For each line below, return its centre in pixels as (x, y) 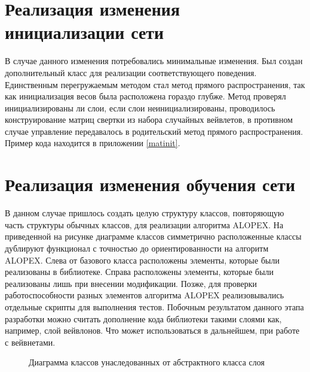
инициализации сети (85, 32)
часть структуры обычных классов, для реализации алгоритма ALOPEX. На (144, 224)
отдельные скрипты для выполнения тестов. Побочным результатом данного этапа (154, 306)
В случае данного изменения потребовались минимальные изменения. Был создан (154, 61)
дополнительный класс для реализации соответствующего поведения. (131, 72)
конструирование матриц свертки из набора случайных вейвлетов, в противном (149, 120)
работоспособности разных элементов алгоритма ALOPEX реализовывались (145, 295)
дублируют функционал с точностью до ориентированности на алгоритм (137, 248)
